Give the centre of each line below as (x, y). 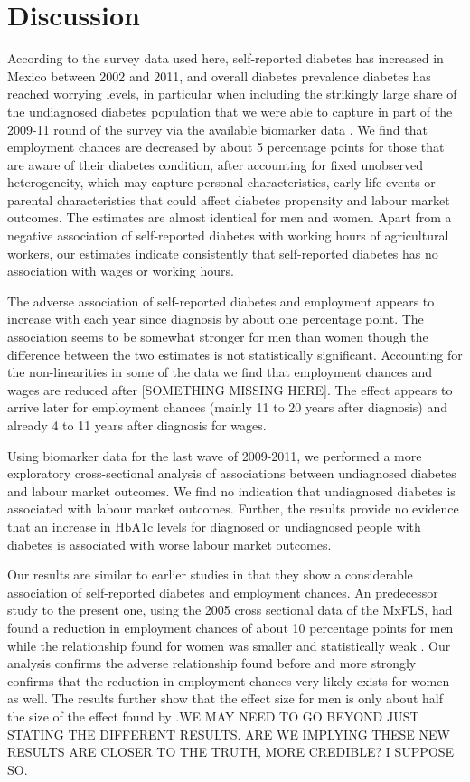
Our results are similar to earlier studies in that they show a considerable (210, 575)
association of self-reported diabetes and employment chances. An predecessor (223, 592)
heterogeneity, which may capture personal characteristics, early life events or (221, 182)
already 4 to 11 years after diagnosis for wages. (137, 425)
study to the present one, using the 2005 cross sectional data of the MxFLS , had (230, 610)
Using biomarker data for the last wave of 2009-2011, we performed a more (215, 455)
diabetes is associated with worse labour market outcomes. (169, 544)
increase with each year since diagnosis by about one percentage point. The (216, 319)
